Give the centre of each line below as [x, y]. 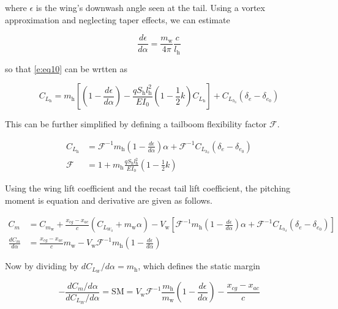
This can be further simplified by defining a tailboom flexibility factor [136, 124]
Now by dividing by [42, 266]
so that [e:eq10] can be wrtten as [66, 68]
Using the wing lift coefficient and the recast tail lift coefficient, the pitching [148, 188]
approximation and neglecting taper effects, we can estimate [118, 19]
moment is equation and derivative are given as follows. [109, 200]
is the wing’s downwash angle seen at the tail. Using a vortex [150, 7]
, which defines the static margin [199, 266]
